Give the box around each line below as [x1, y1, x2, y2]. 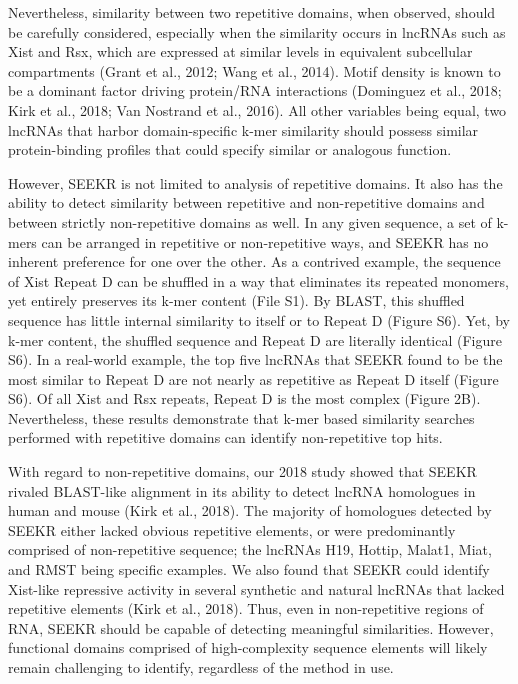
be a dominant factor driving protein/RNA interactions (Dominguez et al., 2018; [8, 80, 502, 101]
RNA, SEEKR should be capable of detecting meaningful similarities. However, [8, 617, 494, 638]
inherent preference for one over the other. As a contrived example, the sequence [8, 251, 501, 272]
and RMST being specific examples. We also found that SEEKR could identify [8, 559, 490, 580]
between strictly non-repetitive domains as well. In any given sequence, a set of [8, 211, 492, 232]
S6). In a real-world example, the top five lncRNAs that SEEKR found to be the [8, 349, 503, 370]
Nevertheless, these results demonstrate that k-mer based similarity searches [8, 407, 475, 428]
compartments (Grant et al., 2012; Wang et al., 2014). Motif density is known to [8, 60, 501, 81]
